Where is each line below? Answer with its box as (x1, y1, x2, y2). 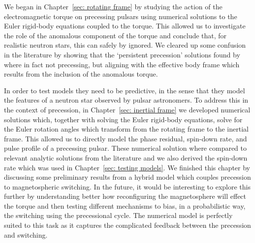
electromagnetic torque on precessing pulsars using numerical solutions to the (4, 11, 237, 21)
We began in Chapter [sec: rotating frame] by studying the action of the (4, 1, 223, 11)
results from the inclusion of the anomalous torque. (4, 69, 158, 79)
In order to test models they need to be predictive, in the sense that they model (4, 85, 245, 95)
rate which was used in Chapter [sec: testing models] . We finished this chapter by (4, 162, 250, 172)
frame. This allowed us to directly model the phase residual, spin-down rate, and (4, 133, 247, 143)
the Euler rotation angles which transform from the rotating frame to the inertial (4, 124, 249, 134)
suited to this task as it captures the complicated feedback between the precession (4, 220, 251, 230)
